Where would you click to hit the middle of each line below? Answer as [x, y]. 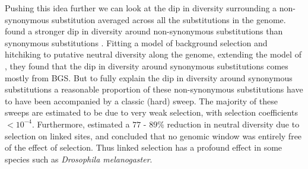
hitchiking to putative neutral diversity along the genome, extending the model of [153, 54]
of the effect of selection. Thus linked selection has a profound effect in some [144, 147]
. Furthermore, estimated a [81, 124]
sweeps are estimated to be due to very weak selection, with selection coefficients [151, 112]
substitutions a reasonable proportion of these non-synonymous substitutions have [154, 89]
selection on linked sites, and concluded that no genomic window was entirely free [153, 135]
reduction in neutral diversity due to [233, 124]
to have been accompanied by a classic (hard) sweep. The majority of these [141, 101]
